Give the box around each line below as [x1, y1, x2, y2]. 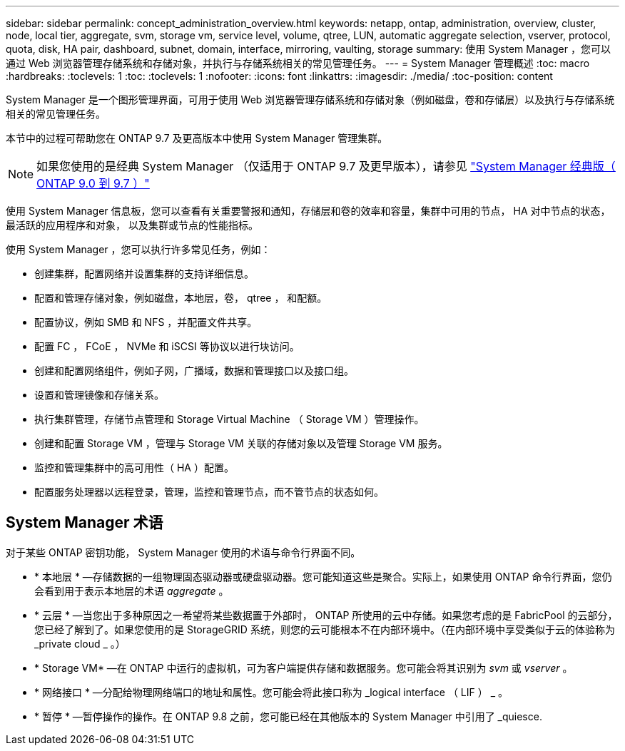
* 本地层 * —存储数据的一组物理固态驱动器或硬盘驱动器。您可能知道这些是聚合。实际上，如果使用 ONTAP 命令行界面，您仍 [34, 570, 612, 583]
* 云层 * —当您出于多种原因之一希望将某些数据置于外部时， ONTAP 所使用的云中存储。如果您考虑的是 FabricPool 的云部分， [34, 608, 618, 621]
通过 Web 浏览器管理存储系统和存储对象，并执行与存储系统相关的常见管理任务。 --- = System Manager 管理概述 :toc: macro [6, 57, 590, 69]
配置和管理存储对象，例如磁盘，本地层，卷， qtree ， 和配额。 [34, 292, 327, 304]
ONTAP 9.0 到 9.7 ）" [36, 176, 150, 190]
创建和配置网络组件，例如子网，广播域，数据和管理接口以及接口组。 [34, 364, 354, 377]
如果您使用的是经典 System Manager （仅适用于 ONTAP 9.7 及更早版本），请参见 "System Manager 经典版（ [36, 159, 616, 173]
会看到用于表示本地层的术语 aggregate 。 [34, 584, 229, 597]
